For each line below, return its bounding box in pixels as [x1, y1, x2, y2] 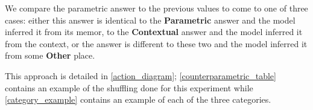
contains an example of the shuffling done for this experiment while [5, 81, 253, 94]
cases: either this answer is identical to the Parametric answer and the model [5, 13, 296, 26]
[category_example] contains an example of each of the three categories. [5, 93, 271, 106]
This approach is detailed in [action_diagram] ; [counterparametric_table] [5, 69, 276, 82]
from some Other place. [5, 49, 95, 62]
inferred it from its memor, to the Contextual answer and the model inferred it [5, 25, 303, 38]
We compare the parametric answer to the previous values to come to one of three [5, 2, 308, 14]
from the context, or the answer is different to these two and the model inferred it [5, 37, 308, 50]
